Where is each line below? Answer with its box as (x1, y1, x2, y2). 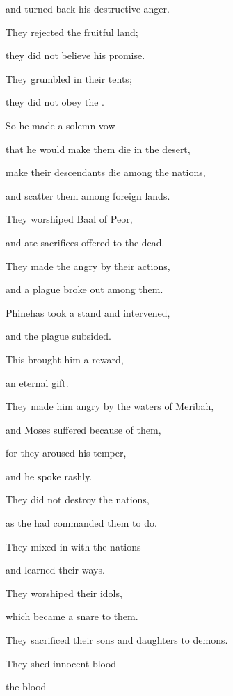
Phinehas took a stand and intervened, (6, 305, 170, 319)
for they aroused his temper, (6, 445, 127, 460)
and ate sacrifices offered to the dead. (6, 235, 165, 249)
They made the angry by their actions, (6, 258, 170, 273)
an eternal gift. (6, 375, 69, 390)
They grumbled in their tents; (6, 71, 132, 86)
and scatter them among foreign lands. (6, 188, 170, 203)
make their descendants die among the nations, (6, 165, 206, 180)
